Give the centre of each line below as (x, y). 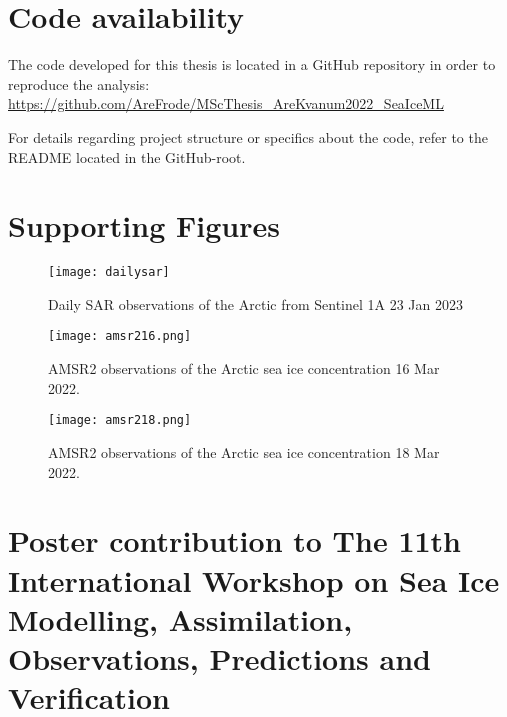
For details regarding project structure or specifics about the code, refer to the (248, 136)
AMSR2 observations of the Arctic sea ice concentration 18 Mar (244, 451)
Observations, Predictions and (219, 657)
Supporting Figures (144, 225)
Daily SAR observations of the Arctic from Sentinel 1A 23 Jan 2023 (256, 303)
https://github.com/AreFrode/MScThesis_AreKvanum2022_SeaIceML (226, 103)
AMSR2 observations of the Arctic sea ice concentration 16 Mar (244, 368)
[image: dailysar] (109, 272)
